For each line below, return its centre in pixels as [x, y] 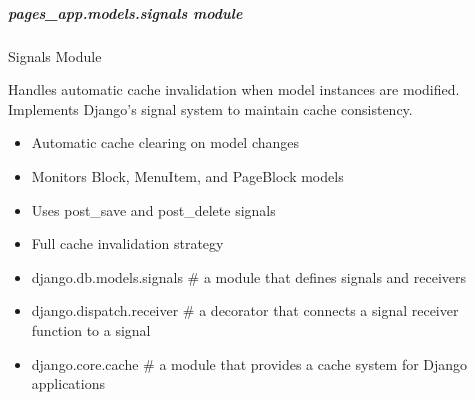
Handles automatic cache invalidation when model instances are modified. [234, 89]
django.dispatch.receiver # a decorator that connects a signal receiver [245, 310]
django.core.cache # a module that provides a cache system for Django [249, 363]
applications [68, 383]
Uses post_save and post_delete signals [153, 209]
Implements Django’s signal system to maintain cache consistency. [210, 108]
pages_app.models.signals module [125, 12]
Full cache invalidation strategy [127, 243]
